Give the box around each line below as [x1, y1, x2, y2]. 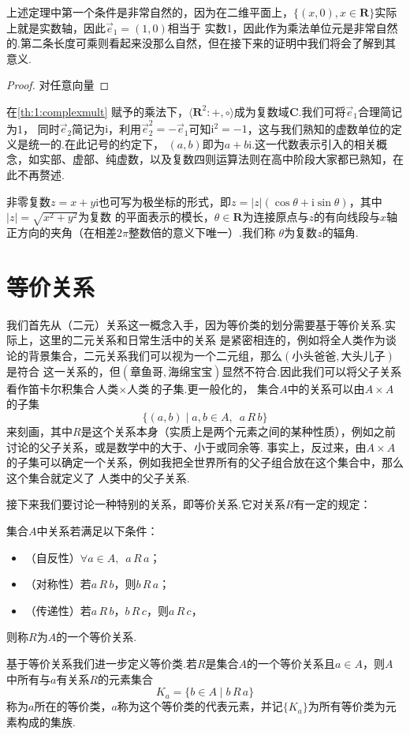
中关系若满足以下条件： [36, 523, 158, 539]
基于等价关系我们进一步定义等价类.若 [6, 655, 197, 672]
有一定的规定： [293, 496, 371, 512]
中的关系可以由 [287, 380, 365, 396]
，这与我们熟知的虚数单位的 [247, 120, 391, 137]
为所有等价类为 [307, 698, 386, 714]
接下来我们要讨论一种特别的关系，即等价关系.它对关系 [6, 496, 285, 512]
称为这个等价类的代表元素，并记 [117, 698, 283, 714]
